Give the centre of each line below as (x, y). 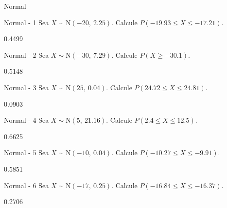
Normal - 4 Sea (26, 120)
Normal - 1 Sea (26, 22)
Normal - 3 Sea (26, 87)
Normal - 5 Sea (26, 152)
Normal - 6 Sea (26, 185)
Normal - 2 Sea (26, 55)
